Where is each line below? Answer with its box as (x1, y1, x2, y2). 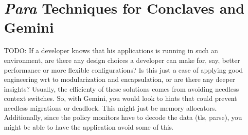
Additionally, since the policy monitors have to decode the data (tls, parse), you (4, 112, 242, 122)
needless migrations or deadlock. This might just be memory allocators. (4, 102, 217, 113)
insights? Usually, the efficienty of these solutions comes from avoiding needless (4, 83, 239, 94)
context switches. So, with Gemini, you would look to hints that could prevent (4, 93, 237, 103)
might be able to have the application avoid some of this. (4, 122, 174, 132)
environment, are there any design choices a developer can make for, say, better (4, 55, 240, 65)
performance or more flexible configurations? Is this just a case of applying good (4, 64, 243, 75)
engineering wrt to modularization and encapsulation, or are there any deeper (4, 74, 235, 84)
